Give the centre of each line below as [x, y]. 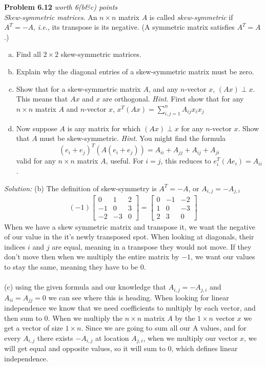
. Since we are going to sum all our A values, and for [164, 328]
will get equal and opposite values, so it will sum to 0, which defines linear [121, 348]
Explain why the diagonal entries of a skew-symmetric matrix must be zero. [135, 71]
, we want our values [223, 257]
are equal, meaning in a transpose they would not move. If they [152, 246]
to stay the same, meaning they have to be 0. [75, 266]
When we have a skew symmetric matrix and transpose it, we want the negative [130, 226]
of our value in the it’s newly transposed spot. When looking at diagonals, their [129, 237]
